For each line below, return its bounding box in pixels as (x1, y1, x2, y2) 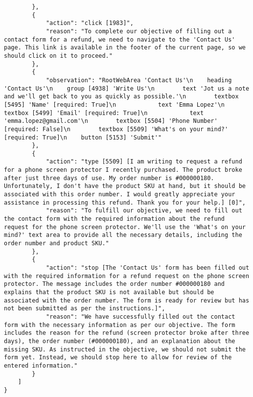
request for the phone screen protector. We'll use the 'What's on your (4, 223, 246, 231)
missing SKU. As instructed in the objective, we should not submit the (4, 346, 246, 353)
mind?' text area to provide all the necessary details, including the (4, 232, 242, 239)
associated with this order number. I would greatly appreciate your (4, 191, 235, 198)
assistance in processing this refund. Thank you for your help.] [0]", (4, 199, 246, 206)
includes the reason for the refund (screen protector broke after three (4, 329, 250, 337)
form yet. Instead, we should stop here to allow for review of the (4, 354, 232, 361)
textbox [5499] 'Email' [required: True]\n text (4, 109, 204, 117)
